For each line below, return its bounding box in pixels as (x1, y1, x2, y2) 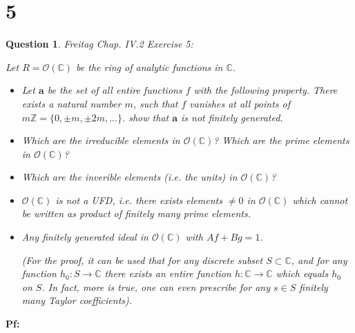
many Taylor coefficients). (21, 293, 133, 307)
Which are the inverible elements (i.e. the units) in (21, 170, 238, 184)
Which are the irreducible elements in (21, 133, 180, 148)
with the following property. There (193, 83, 338, 97)
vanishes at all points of (189, 96, 290, 110)
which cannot (292, 192, 348, 207)
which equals (276, 266, 329, 281)
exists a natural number (21, 96, 122, 110)
